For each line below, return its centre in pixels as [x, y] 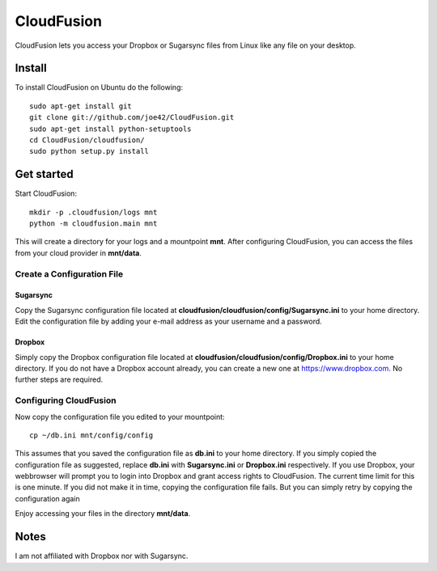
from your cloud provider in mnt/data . [78, 253]
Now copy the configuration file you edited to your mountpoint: [120, 417]
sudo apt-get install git [81, 106]
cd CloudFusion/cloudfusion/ [87, 140]
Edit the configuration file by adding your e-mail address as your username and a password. [169, 321]
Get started [44, 174]
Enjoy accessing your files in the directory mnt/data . [103, 514]
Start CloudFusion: [46, 193]
